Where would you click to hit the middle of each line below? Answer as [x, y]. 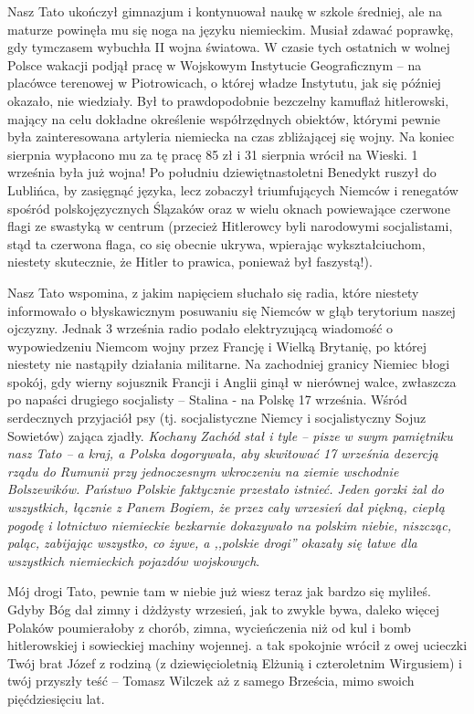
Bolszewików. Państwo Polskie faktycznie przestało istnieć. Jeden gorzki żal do [226, 489]
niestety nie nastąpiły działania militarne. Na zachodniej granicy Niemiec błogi [229, 364]
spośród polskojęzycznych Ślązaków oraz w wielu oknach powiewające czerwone [229, 208]
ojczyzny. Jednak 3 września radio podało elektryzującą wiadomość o [200, 328]
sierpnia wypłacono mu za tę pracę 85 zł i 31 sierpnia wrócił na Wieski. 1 [213, 154]
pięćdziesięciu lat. [56, 698]
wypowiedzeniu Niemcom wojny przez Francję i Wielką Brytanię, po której [217, 346]
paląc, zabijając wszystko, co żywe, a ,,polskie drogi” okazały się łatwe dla [212, 543]
